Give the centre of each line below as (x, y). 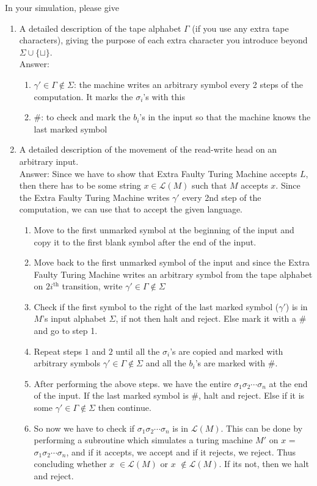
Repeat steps (58, 351)
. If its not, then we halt (264, 464)
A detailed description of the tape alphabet (100, 28)
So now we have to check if (84, 428)
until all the (138, 351)
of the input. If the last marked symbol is (111, 395)
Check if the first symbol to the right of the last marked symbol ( (156, 306)
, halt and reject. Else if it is (251, 395)
